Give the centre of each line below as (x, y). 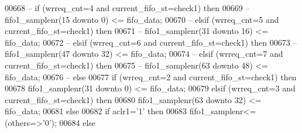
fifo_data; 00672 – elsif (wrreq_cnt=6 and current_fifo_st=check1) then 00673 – (151, 42)
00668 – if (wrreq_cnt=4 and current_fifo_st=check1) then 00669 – (127, 8)
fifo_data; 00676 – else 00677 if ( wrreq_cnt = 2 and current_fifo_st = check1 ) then (151, 76)
